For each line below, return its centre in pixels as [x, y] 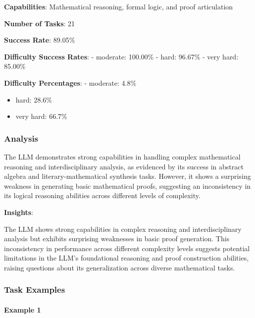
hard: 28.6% [34, 99]
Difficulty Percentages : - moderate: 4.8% [70, 82]
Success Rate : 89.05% [40, 40]
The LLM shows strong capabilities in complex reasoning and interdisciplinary [123, 229]
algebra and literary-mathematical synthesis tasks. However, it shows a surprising [127, 176]
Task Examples [35, 290]
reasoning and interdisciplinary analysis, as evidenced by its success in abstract [124, 166]
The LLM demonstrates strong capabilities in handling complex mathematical [122, 156]
